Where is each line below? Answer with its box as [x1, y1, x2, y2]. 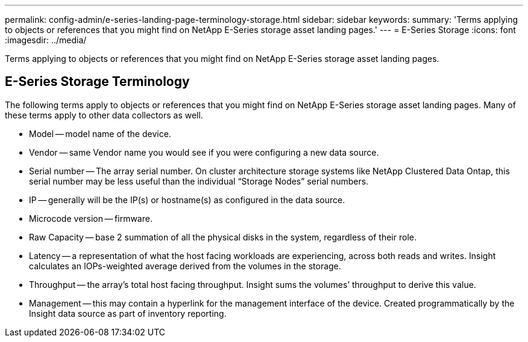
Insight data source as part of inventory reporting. [29, 308, 227, 319]
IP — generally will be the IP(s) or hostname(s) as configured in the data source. [29, 194, 345, 205]
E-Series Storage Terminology [5, 74, 190, 90]
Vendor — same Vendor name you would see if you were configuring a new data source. [29, 147, 379, 157]
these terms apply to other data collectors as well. [5, 109, 203, 120]
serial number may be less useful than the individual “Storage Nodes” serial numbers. [29, 176, 369, 186]
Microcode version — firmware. [29, 213, 152, 224]
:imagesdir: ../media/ [5, 35, 87, 45]
